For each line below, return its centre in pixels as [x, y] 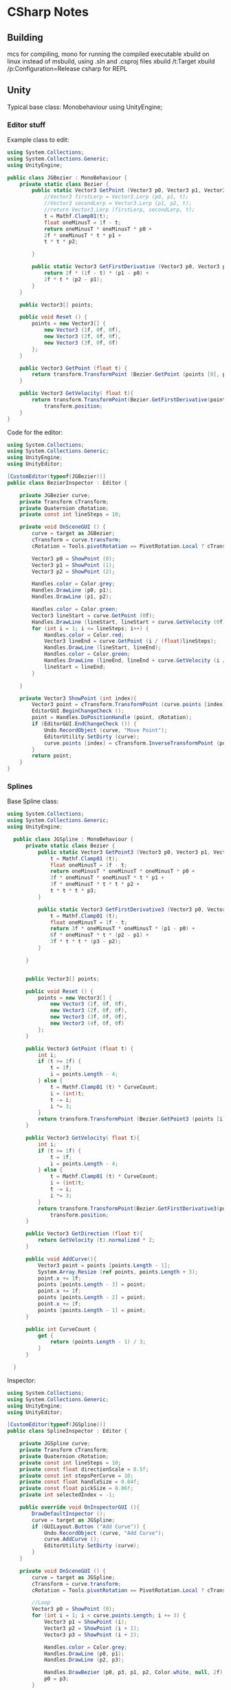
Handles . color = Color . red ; [84, 635]
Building [25, 38]
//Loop [41, 1603]
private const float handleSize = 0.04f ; [79, 1482]
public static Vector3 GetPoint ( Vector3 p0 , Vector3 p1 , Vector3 [129, 190]
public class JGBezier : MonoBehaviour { [67, 178]
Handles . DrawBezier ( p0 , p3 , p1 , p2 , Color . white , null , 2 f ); [135, 1673]
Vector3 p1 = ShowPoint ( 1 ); [74, 565]
